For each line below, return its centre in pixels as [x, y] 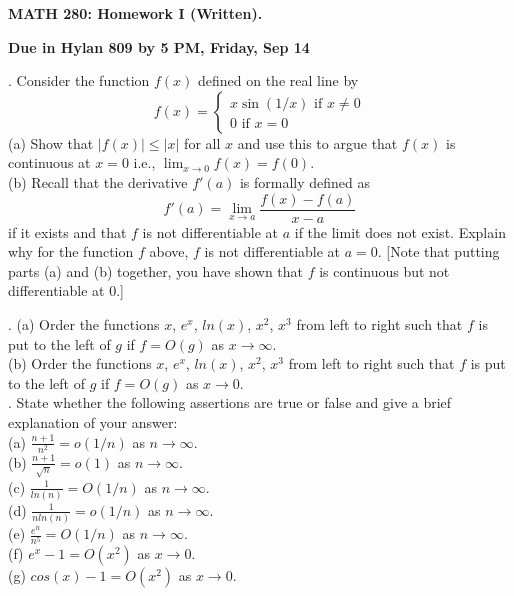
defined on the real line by [278, 80]
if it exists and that [67, 231]
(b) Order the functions [80, 363]
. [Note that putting [438, 251]
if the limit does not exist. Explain [400, 231]
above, [169, 251]
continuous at [49, 162]
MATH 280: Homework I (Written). [135, 13]
